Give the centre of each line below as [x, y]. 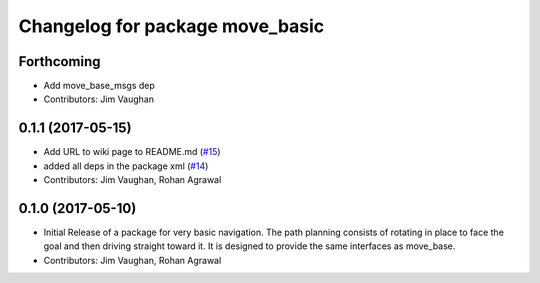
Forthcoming [59, 61]
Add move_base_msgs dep [99, 86]
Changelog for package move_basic [171, 26]
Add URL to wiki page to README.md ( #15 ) [132, 152]
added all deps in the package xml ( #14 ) [126, 166]
